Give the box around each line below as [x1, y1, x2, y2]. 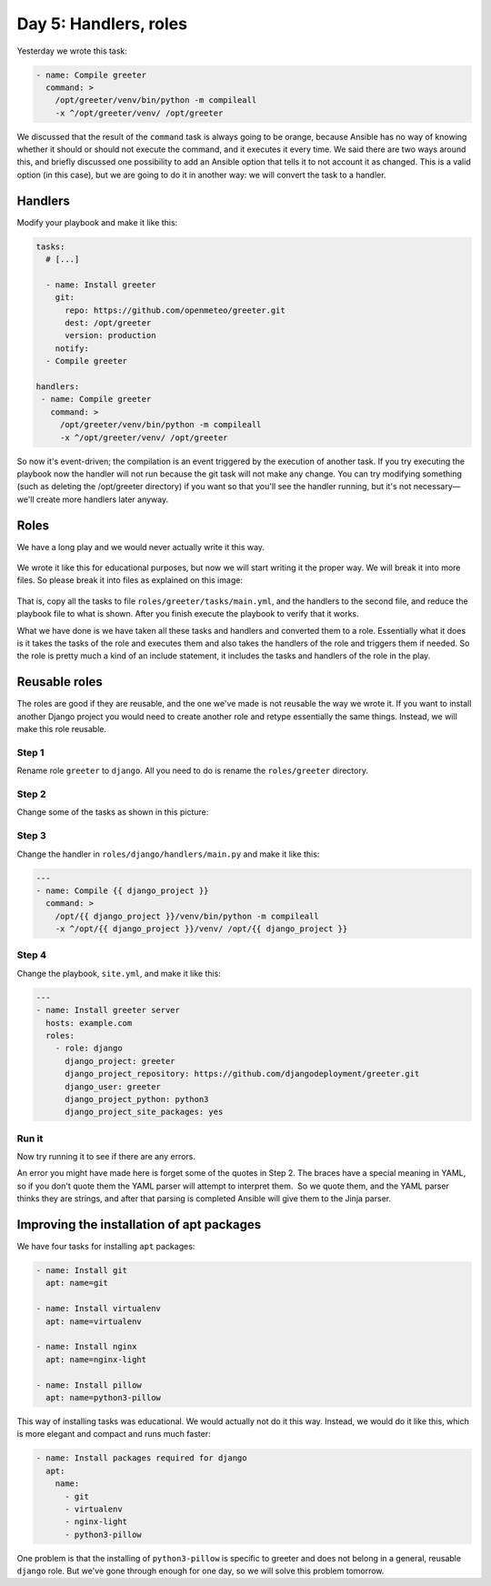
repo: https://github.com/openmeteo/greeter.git [65, 305, 286, 316]
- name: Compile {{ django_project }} [35, 885, 209, 896]
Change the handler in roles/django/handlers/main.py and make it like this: [16, 848, 320, 859]
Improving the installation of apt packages [16, 1217, 262, 1232]
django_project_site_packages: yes [65, 1107, 224, 1118]
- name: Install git [35, 1265, 127, 1276]
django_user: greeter [65, 1081, 161, 1091]
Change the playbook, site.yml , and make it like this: [16, 968, 222, 979]
